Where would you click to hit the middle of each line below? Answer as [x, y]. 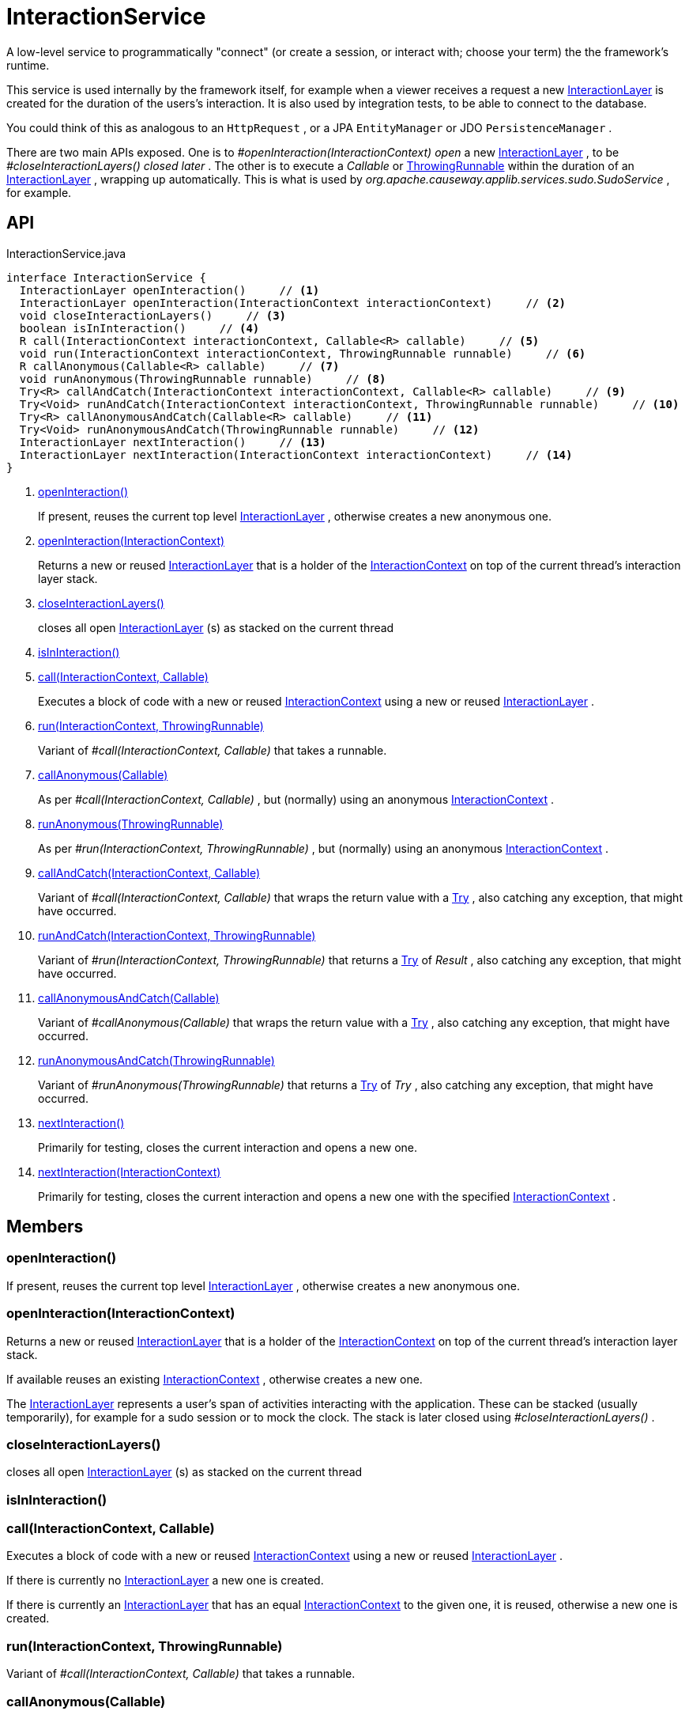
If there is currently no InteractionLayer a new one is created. [165, 1581]
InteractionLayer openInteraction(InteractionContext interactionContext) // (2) [293, 303]
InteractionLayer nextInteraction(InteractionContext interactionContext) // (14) [296, 454]
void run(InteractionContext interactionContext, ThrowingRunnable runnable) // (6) [303, 353]
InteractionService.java [66, 253]
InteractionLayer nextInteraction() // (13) [173, 442]
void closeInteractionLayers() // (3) [153, 315]
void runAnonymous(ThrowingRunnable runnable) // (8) [203, 379]
